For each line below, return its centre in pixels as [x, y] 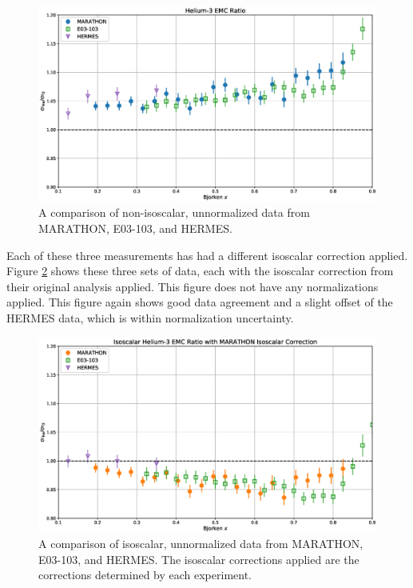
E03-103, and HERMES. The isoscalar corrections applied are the [199, 559]
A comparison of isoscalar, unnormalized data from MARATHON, [201, 544]
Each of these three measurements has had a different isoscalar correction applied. [207, 255]
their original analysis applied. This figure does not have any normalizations [193, 286]
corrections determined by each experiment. [145, 575]
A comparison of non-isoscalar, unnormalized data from [174, 212]
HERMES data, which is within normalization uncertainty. [150, 318]
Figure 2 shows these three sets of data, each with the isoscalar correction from [200, 271]
